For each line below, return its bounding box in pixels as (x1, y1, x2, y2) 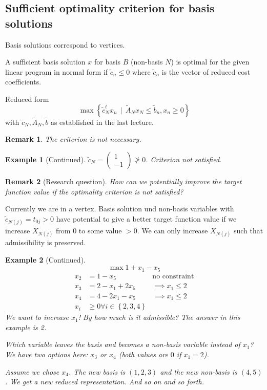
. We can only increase (137, 225, 208, 235)
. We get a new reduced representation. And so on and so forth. (5, 376, 204, 387)
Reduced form (5, 93, 49, 104)
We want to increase (5, 312, 69, 322)
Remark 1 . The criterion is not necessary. (5, 134, 141, 144)
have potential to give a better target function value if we (56, 213, 237, 224)
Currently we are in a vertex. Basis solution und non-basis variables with (5, 203, 234, 214)
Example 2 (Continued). (5, 254, 86, 265)
